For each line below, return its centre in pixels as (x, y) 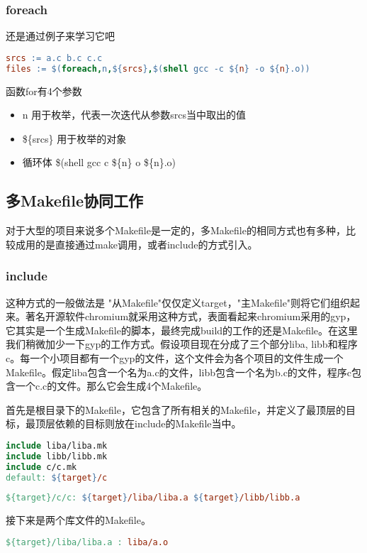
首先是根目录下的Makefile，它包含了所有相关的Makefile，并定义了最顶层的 (176, 409)
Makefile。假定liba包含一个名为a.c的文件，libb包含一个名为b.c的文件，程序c (179, 372)
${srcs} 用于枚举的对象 (74, 138)
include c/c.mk (41, 467)
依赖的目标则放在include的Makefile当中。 (148, 423)
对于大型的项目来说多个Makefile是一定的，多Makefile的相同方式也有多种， (176, 230)
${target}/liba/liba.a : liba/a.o (87, 542)
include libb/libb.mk (57, 456)
